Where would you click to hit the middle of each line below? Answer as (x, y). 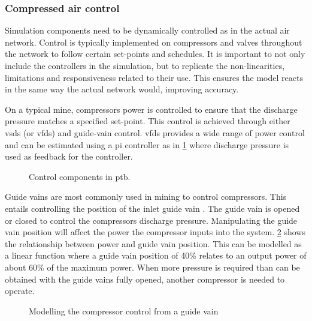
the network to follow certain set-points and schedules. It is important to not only (155, 54)
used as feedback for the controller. (69, 156)
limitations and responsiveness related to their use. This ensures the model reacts (154, 77)
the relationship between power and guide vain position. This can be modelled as (153, 243)
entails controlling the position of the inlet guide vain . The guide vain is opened (152, 208)
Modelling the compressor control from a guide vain (124, 310)
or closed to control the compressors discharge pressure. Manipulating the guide (151, 220)
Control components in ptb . (80, 176)
